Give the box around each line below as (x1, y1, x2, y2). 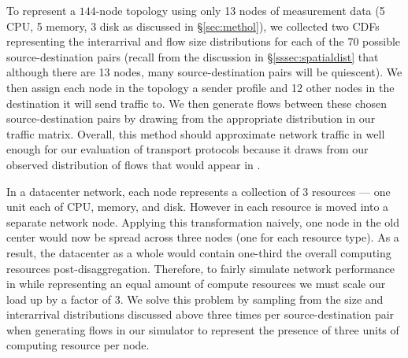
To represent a (6, 2, 76, 18)
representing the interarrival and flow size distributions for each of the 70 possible (6, 33, 401, 50)
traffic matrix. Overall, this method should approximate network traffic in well (6, 125, 385, 142)
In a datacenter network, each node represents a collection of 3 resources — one (6, 183, 391, 199)
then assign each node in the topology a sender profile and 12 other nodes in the (6, 79, 395, 95)
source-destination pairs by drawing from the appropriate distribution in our (6, 110, 376, 127)
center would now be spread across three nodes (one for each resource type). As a (6, 229, 399, 245)
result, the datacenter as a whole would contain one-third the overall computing (6, 244, 391, 260)
